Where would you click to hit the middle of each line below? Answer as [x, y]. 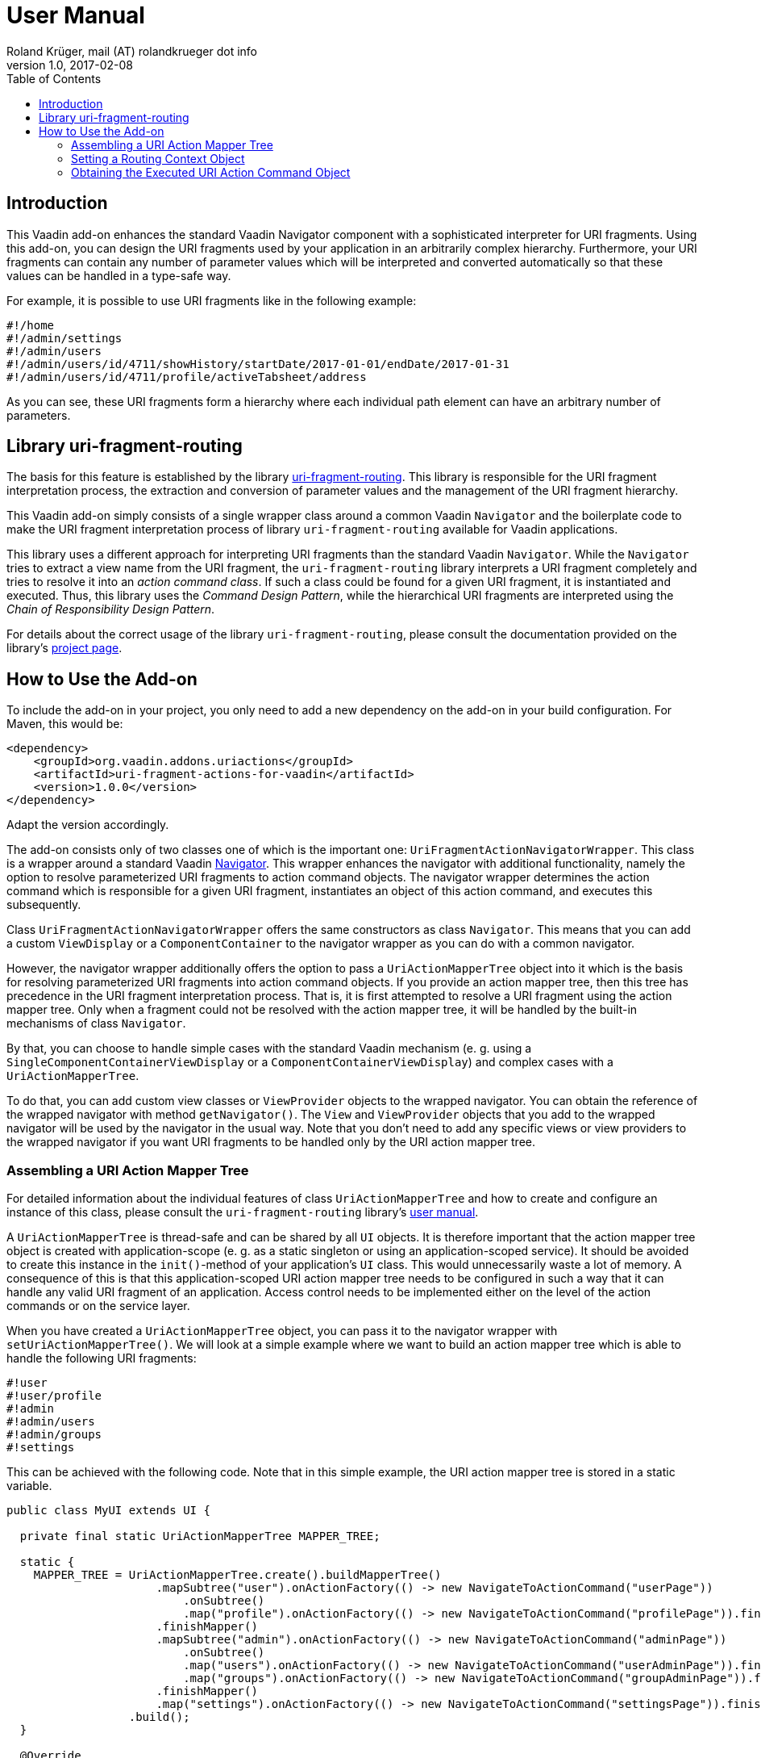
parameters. [39, 415]
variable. [29, 1486]
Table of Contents [54, 78]
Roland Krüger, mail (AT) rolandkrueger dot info [132, 51]
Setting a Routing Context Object [158, 158]
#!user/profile [54, 1396]
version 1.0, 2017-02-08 [70, 65]
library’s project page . [64, 648]
